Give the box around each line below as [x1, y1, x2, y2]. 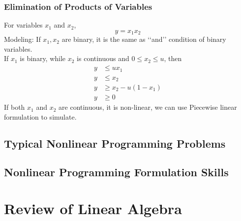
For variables [4, 20, 43, 30]
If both [4, 102, 25, 112]
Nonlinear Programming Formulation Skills [4, 164, 229, 180]
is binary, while [20, 53, 66, 63]
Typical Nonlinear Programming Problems [4, 135, 226, 151]
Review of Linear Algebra [4, 198, 182, 219]
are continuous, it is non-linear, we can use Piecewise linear [59, 102, 237, 112]
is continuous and [77, 53, 129, 63]
